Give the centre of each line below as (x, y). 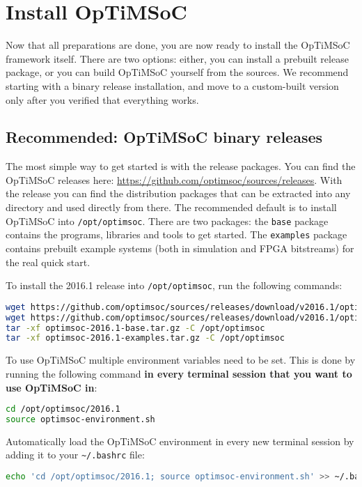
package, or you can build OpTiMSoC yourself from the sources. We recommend (177, 72)
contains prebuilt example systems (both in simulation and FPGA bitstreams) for (180, 248)
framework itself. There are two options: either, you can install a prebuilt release (177, 58)
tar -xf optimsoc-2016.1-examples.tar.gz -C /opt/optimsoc (145, 338)
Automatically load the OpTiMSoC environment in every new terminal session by (180, 441)
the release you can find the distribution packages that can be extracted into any (178, 193)
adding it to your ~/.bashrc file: (75, 455)
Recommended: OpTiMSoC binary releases (164, 137)
